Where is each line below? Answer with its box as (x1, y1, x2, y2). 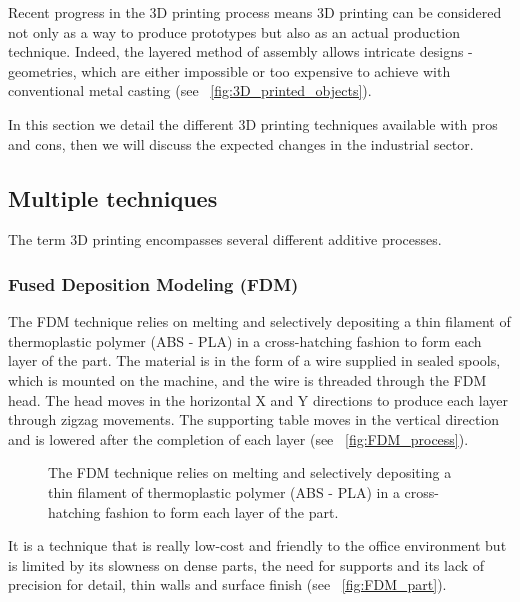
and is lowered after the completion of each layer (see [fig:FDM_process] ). (8, 428, 469, 449)
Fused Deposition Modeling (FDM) (8, 271, 299, 296)
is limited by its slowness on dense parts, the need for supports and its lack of (8, 554, 485, 575)
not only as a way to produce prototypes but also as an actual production (8, 21, 460, 42)
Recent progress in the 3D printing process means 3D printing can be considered (8, 2, 502, 22)
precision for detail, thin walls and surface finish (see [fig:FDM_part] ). (8, 574, 447, 595)
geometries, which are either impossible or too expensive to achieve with (8, 60, 451, 81)
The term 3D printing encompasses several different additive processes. (8, 229, 442, 250)
